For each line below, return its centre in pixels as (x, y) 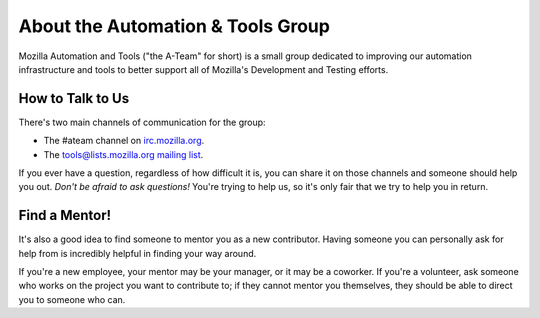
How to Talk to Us (74, 98)
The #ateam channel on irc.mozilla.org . (124, 141)
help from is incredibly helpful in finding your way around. (137, 253)
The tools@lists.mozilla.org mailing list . (123, 154)
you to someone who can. (72, 299)
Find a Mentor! (65, 215)
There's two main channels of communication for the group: (142, 122)
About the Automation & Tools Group (174, 26)
